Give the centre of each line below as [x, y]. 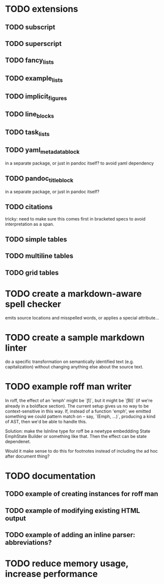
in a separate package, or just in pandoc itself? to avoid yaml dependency [80, 163]
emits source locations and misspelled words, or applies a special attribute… [82, 317]
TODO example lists [34, 79]
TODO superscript [34, 43]
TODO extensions [42, 9]
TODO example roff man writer [68, 386]
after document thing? [27, 456]
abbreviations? [29, 543]
